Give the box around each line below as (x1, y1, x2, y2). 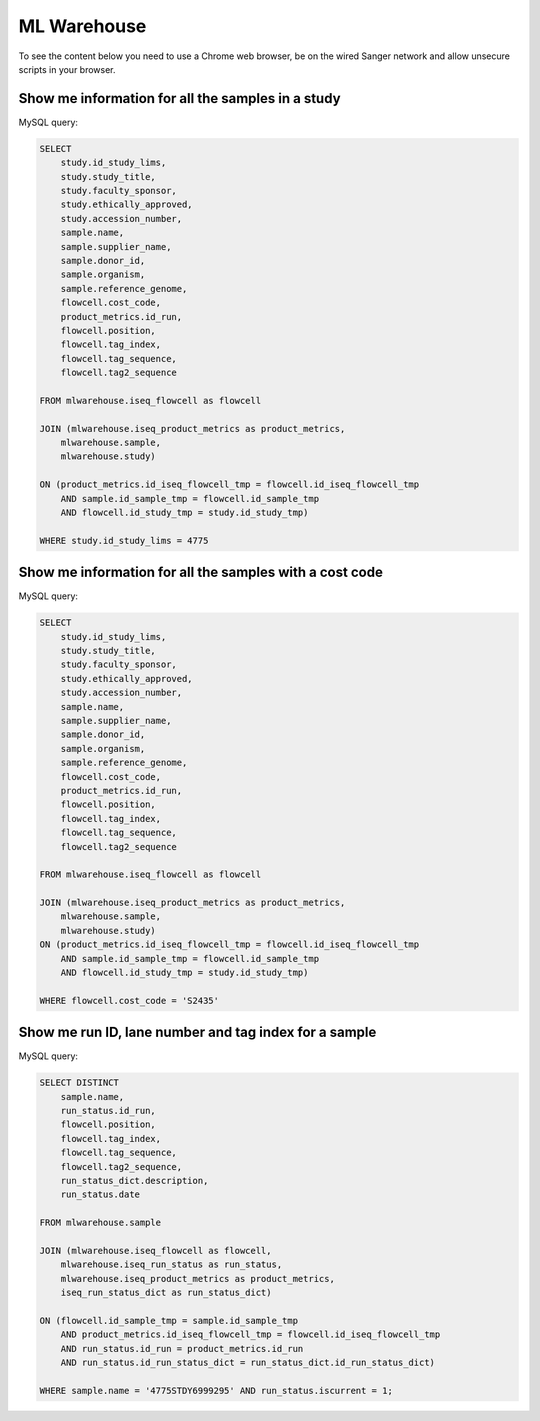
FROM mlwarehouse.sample (39, 1217, 162, 1229)
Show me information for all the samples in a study (18, 90, 341, 107)
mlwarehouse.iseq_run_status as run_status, (60, 1259, 283, 1270)
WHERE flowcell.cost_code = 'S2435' (39, 995, 220, 1006)
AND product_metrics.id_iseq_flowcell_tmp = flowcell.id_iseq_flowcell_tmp (60, 1329, 441, 1340)
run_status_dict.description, (60, 1175, 209, 1187)
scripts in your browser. (18, 63, 116, 75)
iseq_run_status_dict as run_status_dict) (60, 1287, 272, 1299)
